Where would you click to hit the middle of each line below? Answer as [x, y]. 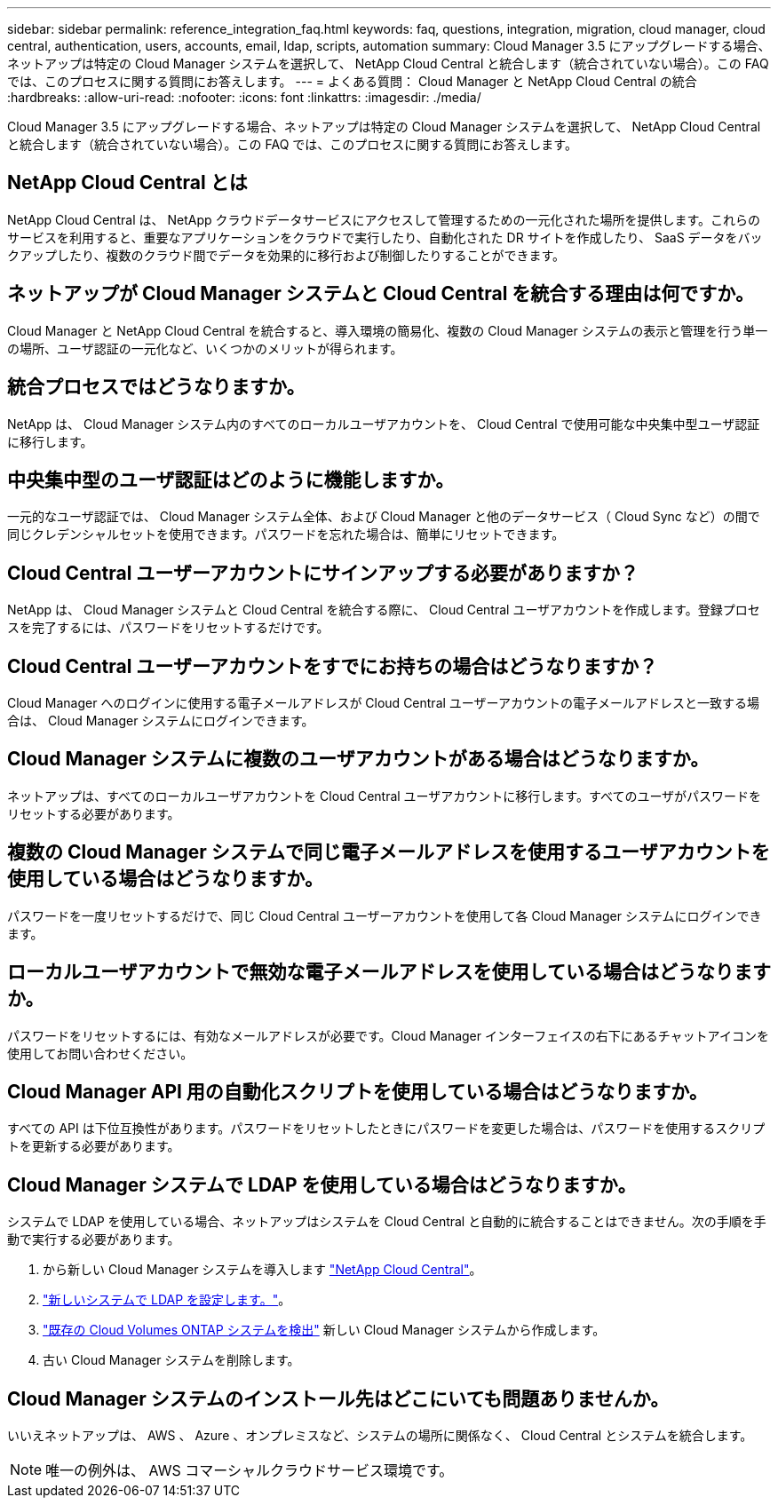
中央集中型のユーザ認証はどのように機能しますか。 [231, 479]
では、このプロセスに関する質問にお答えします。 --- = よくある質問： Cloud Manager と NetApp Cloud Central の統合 [352, 81]
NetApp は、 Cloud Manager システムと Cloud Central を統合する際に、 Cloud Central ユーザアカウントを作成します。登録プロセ [384, 610]
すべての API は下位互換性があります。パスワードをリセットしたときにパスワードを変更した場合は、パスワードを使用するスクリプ [386, 1129]
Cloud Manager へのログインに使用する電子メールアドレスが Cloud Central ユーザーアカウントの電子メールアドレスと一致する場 [383, 703]
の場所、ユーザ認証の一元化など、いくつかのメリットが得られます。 [205, 348]
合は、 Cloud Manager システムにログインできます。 [161, 721]
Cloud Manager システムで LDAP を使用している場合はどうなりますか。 [322, 1184]
